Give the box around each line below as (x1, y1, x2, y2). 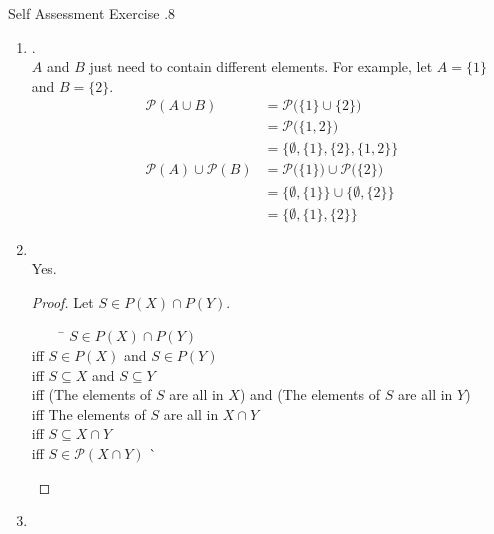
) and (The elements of (239, 384, 380, 405)
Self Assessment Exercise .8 (8, 3, 176, 23)
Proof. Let (31, 291, 94, 312)
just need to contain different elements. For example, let (89, 56, 433, 77)
